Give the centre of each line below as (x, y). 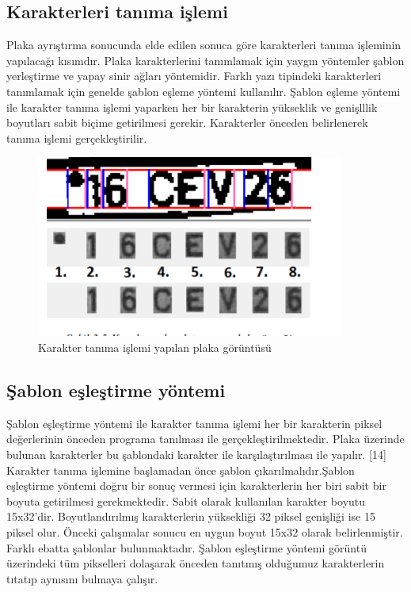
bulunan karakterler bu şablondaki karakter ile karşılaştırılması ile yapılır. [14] (196, 454)
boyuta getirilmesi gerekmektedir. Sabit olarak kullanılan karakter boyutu (186, 500)
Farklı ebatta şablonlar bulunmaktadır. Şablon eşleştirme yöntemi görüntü (186, 547)
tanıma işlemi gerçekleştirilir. (77, 137)
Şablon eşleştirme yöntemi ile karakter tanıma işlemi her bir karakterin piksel (194, 423)
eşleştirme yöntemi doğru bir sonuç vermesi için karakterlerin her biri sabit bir (196, 485)
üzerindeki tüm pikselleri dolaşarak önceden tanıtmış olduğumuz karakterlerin (196, 563)
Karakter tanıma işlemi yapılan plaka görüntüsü (155, 347)
